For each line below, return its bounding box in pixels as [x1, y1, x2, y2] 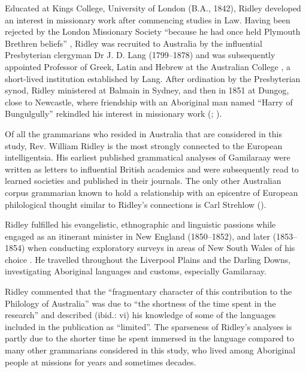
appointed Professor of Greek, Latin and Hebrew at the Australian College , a [5, 60, 290, 72]
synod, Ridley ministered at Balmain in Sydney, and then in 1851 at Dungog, [5, 84, 289, 96]
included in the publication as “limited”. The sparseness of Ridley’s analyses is [5, 320, 292, 332]
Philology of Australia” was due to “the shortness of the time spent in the [5, 297, 276, 309]
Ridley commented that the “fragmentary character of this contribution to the [5, 285, 292, 298]
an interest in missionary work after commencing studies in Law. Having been [5, 13, 290, 26]
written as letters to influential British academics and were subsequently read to [5, 162, 299, 175]
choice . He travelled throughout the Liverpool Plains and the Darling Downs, [5, 253, 291, 265]
